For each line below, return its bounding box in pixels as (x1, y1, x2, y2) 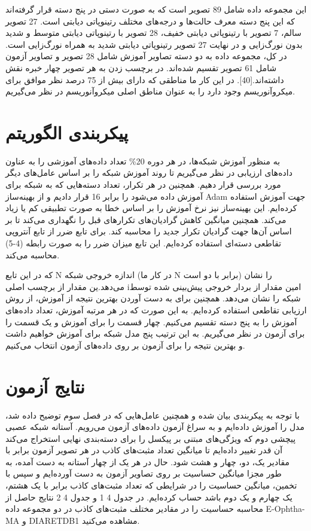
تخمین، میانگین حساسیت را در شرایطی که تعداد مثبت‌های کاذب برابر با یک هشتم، (5, 479, 297, 492)
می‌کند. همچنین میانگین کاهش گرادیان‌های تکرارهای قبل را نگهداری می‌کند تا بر (5, 213, 286, 225)
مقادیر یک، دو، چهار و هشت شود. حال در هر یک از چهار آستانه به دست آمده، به (5, 455, 290, 468)
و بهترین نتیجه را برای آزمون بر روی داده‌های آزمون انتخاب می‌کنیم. (5, 338, 245, 351)
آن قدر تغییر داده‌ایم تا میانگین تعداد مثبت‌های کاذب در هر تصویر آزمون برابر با (5, 444, 283, 456)
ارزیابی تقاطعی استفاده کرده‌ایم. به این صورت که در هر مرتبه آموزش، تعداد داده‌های (5, 304, 307, 316)
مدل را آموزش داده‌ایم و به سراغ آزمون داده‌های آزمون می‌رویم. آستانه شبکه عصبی (5, 420, 304, 433)
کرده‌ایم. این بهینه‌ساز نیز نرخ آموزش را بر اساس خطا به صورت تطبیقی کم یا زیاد (5, 202, 297, 214)
